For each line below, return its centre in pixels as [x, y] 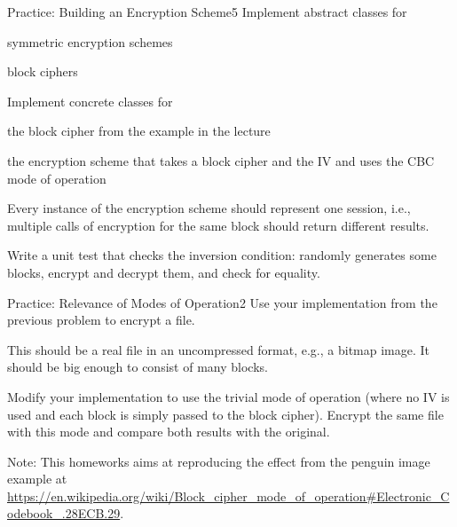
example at [37, 479]
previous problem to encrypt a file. [101, 320]
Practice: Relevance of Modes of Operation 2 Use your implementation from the [222, 302]
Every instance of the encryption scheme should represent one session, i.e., [209, 208]
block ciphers [43, 71]
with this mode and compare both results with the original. [169, 432]
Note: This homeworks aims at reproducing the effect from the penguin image [219, 461]
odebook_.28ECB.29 [64, 513]
